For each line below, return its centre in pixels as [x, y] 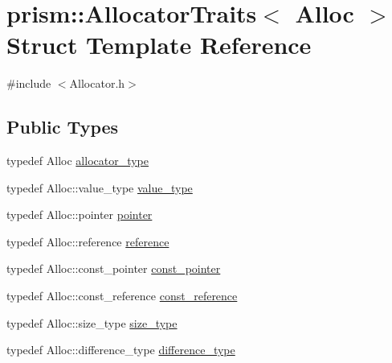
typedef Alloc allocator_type [78, 161]
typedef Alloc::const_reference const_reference [122, 296]
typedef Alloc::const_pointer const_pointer [114, 268]
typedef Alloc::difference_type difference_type [121, 350]
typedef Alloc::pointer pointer [80, 214]
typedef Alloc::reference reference [88, 241]
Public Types [63, 127]
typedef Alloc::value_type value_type [100, 187]
